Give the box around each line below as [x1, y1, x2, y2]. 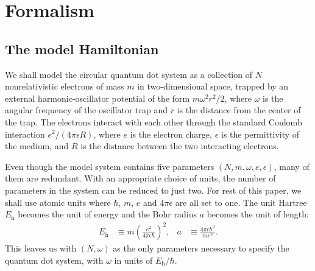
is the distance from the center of [177, 104, 301, 116]
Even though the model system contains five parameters [5, 160, 214, 172]
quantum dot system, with [5, 253, 104, 266]
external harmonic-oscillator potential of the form [5, 91, 190, 104]
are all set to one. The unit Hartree [175, 195, 307, 208]
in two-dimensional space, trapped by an [137, 80, 289, 93]
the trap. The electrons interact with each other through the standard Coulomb [5, 115, 302, 128]
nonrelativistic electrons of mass [5, 80, 124, 93]
